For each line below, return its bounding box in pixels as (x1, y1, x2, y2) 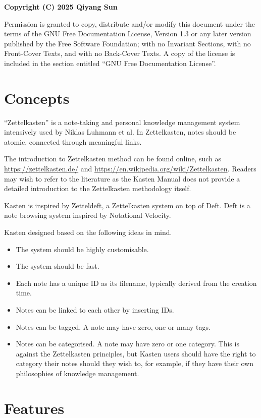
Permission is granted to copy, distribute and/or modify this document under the (4, 18, 255, 29)
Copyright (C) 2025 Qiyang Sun (4, 2, 118, 12)
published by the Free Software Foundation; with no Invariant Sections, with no (4, 38, 251, 48)
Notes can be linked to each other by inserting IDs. (16, 305, 174, 315)
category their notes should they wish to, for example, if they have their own (16, 358, 253, 369)
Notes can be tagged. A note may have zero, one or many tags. (16, 321, 211, 332)
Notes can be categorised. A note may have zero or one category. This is (16, 338, 239, 349)
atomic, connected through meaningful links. (4, 136, 142, 147)
